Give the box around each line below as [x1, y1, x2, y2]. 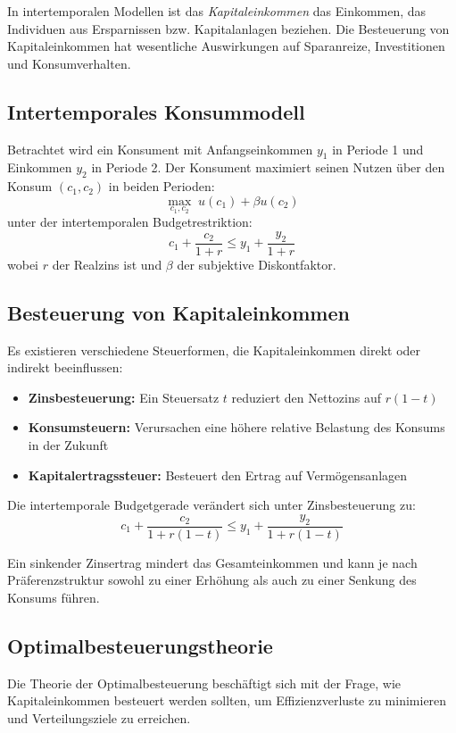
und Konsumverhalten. [7, 54, 131, 72]
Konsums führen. [7, 587, 100, 606]
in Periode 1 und [332, 139, 424, 158]
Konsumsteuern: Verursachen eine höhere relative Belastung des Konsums [28, 418, 445, 437]
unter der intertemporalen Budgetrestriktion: [7, 212, 253, 231]
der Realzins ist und [52, 254, 162, 273]
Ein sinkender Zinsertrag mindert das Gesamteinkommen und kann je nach [7, 553, 418, 571]
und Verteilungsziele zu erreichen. [7, 708, 191, 727]
